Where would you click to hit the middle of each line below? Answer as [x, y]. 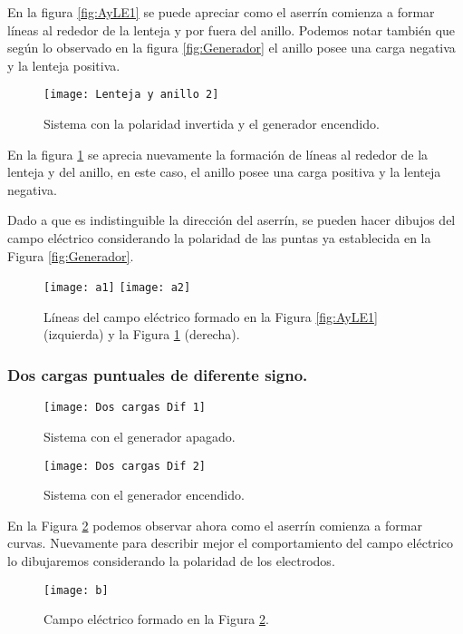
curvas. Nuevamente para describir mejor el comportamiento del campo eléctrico [230, 543]
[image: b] [76, 590]
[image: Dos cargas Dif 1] [125, 408]
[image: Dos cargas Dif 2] [125, 466]
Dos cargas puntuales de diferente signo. [158, 374]
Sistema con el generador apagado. [140, 436]
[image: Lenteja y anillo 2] [131, 95]
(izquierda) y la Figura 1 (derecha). [142, 334]
